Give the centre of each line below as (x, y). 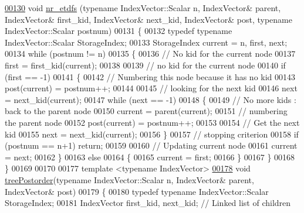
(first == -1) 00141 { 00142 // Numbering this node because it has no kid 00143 (150, 76)
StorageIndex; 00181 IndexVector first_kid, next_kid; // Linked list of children (148, 203)
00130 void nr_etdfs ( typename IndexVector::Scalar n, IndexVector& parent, (143, 8)
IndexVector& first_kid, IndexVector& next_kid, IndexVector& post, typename (148, 19)
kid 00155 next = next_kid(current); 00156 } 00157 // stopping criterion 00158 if (152, 134)
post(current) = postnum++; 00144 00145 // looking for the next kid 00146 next (151, 88)
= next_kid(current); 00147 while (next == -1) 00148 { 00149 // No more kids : (151, 99)
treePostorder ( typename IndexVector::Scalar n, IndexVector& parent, (129, 179)
